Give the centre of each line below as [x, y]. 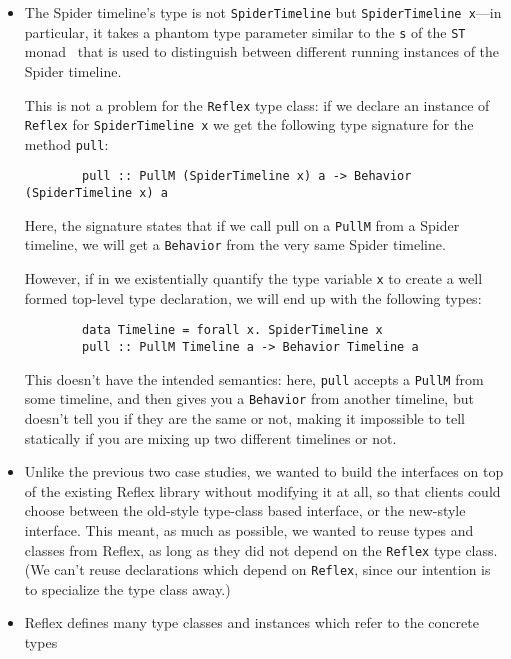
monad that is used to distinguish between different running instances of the [262, 51]
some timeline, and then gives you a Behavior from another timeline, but [249, 398]
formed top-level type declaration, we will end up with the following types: [253, 297]
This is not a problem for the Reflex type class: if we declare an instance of [257, 104]
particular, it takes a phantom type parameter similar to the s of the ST [245, 31]
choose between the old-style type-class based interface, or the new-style [245, 510]
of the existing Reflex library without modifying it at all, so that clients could [262, 490]
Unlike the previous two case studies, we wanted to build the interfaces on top [264, 471]
